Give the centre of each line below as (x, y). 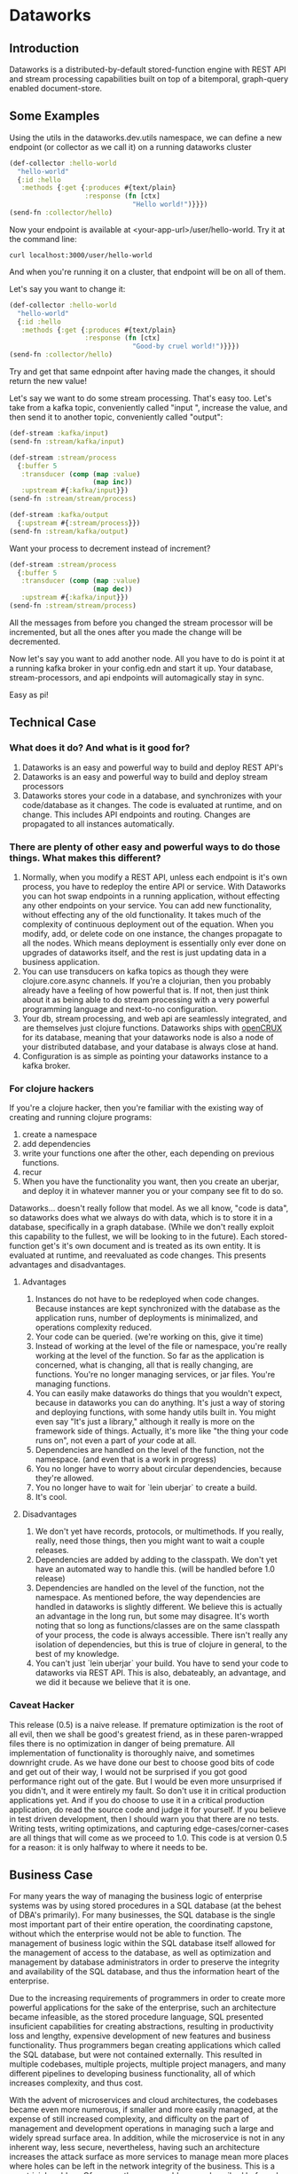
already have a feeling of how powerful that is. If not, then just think (145, 990)
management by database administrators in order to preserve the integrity (145, 1962)
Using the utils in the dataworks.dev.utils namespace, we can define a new (145, 137)
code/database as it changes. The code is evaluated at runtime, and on (152, 804)
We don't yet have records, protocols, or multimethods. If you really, (159, 1532)
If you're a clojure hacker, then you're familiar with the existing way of (137, 1108)
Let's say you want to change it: (67, 288)
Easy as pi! (29, 695)
